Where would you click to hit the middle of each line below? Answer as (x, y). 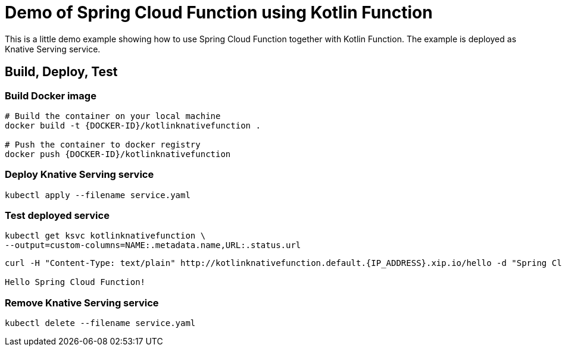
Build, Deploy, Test (61, 72)
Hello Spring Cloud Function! (75, 282)
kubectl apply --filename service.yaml (98, 195)
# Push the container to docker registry (103, 144)
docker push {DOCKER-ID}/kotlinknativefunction (118, 154)
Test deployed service (57, 216)
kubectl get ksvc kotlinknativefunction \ (105, 236)
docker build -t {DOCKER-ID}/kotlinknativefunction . (133, 125)
